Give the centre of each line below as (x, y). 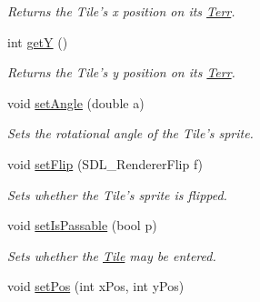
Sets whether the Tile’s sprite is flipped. (117, 194)
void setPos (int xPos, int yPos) (96, 286)
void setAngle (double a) (76, 102)
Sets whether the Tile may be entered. (112, 255)
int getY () (38, 41)
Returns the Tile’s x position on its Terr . (121, 11)
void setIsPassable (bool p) (82, 225)
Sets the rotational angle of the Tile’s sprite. (130, 133)
